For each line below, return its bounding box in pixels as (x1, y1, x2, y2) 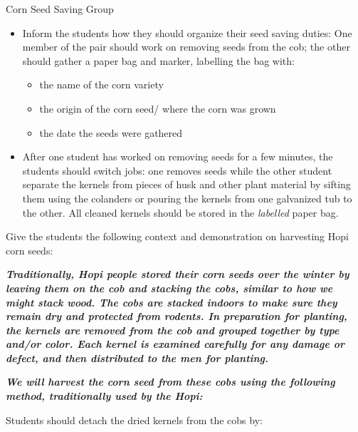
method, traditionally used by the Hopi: (6, 389, 203, 403)
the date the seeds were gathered (39, 125, 183, 140)
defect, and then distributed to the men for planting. (6, 350, 269, 365)
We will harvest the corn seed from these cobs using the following (6, 374, 335, 389)
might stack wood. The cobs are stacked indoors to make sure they (6, 294, 337, 309)
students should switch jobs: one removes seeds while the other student (22, 163, 332, 178)
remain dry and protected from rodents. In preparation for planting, (6, 309, 347, 324)
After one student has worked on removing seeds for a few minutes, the (22, 149, 333, 164)
